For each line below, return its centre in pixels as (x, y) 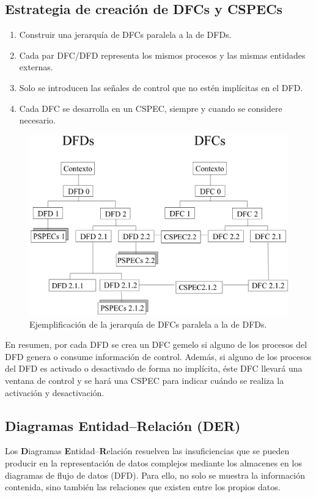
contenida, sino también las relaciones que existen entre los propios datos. (143, 487)
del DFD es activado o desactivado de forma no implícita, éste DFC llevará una (154, 368)
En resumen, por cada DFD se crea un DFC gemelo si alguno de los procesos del (156, 344)
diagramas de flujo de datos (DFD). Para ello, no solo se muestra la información (155, 475)
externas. (36, 67)
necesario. (38, 120)
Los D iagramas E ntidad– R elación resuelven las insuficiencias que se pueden (147, 451)
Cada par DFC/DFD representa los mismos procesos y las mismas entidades (162, 55)
